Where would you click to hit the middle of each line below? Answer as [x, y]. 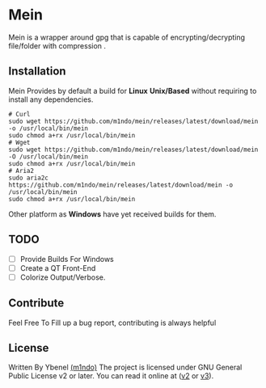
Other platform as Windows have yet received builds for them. [112, 214]
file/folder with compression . [57, 45]
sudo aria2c [28, 178]
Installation [37, 72]
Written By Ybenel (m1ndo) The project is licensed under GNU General [125, 367]
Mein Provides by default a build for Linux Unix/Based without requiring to [133, 91]
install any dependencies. [51, 99]
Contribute [36, 304]
